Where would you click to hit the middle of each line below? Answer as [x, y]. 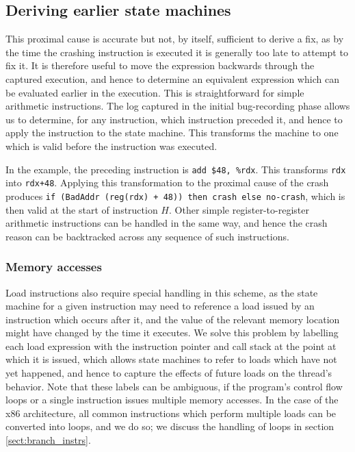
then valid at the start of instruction [82, 209]
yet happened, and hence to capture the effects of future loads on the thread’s [169, 373]
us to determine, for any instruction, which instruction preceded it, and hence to [174, 119]
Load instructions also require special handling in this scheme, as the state [162, 292]
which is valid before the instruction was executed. [111, 146]
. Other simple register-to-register [239, 209]
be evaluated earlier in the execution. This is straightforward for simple [155, 92]
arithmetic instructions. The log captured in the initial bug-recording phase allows [178, 106]
